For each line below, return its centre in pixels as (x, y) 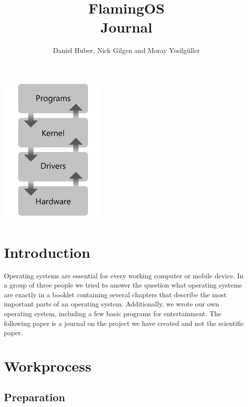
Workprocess (48, 366)
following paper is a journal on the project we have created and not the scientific (124, 323)
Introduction (47, 252)
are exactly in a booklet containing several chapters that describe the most (115, 294)
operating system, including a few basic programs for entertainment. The (113, 314)
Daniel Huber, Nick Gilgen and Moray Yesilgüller (126, 50)
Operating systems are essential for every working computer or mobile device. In (124, 275)
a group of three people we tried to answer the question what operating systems (123, 285)
